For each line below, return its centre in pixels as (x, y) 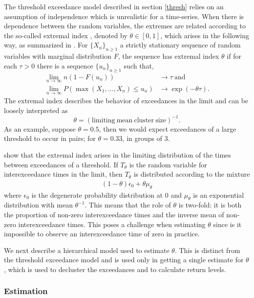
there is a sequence (65, 65)
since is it (227, 224)
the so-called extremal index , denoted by (66, 35)
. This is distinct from (207, 250)
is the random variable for (168, 164)
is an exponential (219, 195)
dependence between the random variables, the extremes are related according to (125, 26)
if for (234, 56)
